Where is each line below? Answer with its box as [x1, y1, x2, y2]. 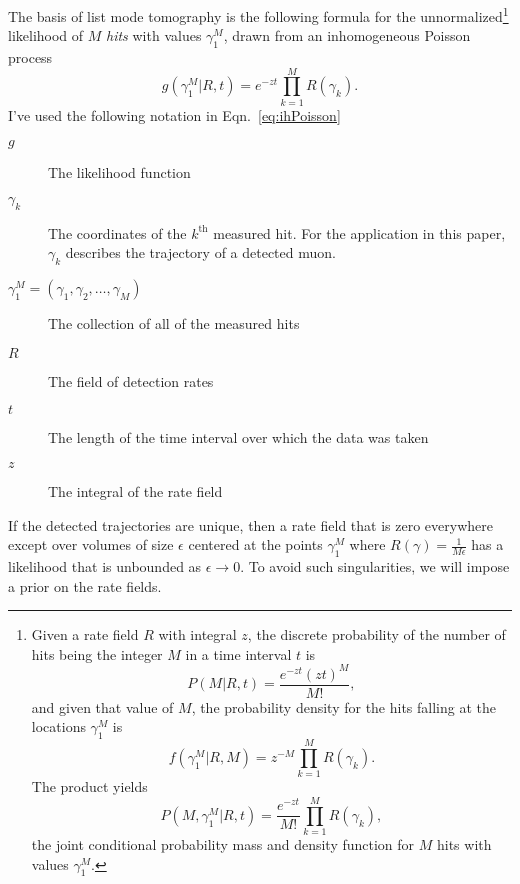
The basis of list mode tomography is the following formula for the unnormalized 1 [8, 3, 509, 26]
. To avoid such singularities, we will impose [240, 555, 510, 576]
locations [31, 716, 86, 737]
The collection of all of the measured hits [48, 313, 300, 334]
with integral [158, 624, 237, 645]
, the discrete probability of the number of [247, 624, 506, 645]
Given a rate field [31, 624, 139, 645]
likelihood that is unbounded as [8, 555, 202, 576]
